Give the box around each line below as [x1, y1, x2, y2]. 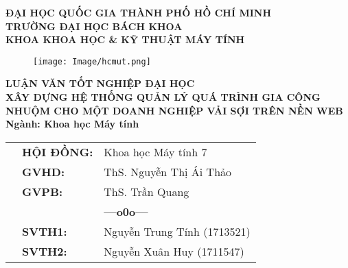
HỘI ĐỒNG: [22, 143, 93, 160]
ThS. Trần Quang [104, 183, 189, 199]
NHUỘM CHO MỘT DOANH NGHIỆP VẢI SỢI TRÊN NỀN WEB [5, 103, 343, 117]
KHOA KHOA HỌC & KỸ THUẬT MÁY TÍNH [5, 32, 245, 47]
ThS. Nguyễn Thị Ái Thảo [104, 163, 232, 180]
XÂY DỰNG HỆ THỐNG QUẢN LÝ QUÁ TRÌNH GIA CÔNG [5, 90, 321, 104]
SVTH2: [22, 243, 67, 259]
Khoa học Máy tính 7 [104, 143, 207, 160]
